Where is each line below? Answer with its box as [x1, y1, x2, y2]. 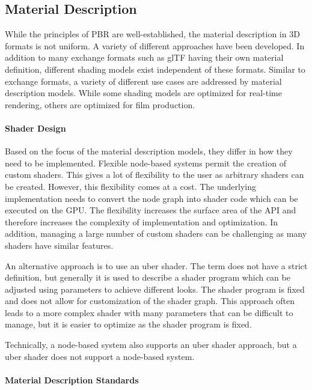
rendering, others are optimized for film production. [5, 98, 195, 111]
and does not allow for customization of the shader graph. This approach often [5, 294, 295, 307]
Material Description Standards [5, 373, 139, 386]
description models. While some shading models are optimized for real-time [5, 87, 282, 99]
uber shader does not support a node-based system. [5, 350, 195, 362]
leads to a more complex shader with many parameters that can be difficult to [5, 306, 293, 318]
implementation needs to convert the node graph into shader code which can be [5, 192, 298, 204]
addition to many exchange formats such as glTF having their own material [5, 51, 284, 64]
